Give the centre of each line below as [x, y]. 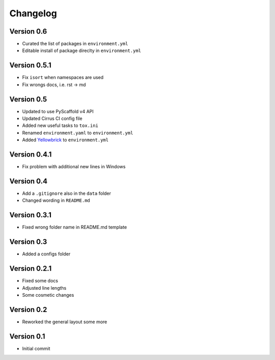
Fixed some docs [40, 281]
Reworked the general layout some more [65, 322]
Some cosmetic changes [48, 295]
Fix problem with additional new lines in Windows [74, 167]
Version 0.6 [28, 31]
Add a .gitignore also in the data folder [67, 193]
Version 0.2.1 [31, 268]
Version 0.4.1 [31, 155]
